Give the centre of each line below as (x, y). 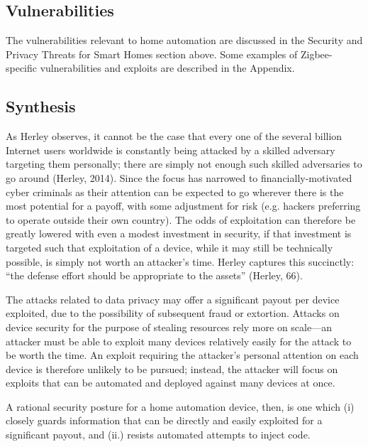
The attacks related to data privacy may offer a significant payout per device (173, 299)
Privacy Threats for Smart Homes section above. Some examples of (152, 54)
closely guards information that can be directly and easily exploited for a (164, 420)
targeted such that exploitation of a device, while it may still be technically (169, 247)
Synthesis (41, 106)
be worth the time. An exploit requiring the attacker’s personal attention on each (182, 355)
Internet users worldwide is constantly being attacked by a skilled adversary (171, 150)
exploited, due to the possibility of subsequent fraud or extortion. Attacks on (173, 313)
